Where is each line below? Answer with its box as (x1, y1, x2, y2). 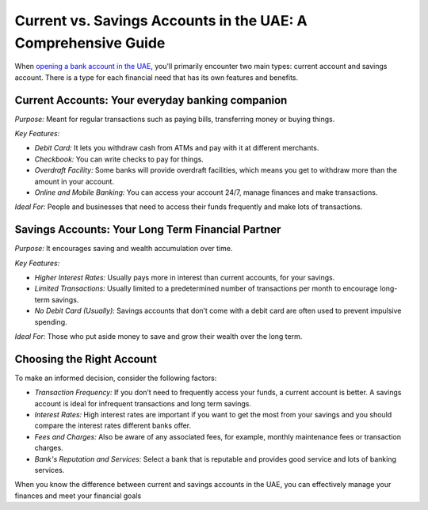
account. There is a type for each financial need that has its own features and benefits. (14, 72, 299, 82)
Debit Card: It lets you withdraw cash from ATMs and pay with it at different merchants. (34, 143, 319, 153)
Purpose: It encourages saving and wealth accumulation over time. (14, 244, 233, 253)
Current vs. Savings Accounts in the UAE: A (14, 12, 308, 29)
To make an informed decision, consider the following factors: (14, 373, 217, 382)
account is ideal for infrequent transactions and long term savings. (34, 398, 252, 408)
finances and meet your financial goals (14, 491, 142, 500)
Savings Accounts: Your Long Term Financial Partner (14, 223, 281, 237)
